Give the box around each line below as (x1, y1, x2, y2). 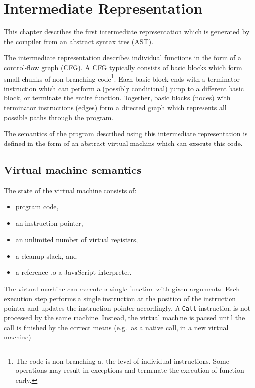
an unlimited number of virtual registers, (15, 234, 138, 244)
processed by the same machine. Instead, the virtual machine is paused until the (4, 312, 245, 322)
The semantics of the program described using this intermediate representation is (4, 128, 248, 139)
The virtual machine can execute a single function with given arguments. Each (4, 284, 240, 294)
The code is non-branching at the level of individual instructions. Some (15, 355, 229, 365)
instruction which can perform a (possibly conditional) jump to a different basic (4, 83, 244, 93)
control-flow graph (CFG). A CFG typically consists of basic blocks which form (4, 62, 242, 72)
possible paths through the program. (4, 112, 114, 122)
